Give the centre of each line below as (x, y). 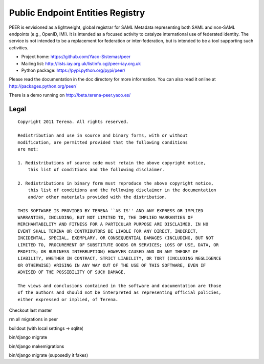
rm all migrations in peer (33, 319)
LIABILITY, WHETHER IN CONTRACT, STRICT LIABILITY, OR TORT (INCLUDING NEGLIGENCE (120, 258)
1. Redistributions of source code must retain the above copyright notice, (112, 163)
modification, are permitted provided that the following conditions (103, 142)
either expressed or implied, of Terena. (68, 299)
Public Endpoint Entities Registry (77, 13)
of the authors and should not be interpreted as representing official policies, (120, 293)
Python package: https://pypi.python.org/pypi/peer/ (73, 70)
